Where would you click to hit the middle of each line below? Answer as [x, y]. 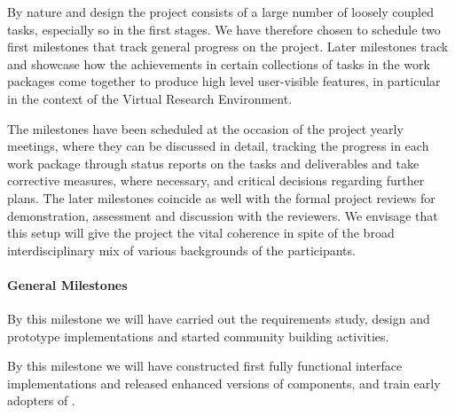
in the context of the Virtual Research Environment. [150, 98]
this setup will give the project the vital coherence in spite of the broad [201, 233]
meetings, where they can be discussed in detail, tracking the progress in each [218, 146]
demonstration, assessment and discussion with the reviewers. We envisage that [223, 215]
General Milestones [67, 284]
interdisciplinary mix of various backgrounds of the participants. [181, 250]
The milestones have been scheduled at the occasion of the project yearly [205, 128]
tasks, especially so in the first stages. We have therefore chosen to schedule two [224, 29]
